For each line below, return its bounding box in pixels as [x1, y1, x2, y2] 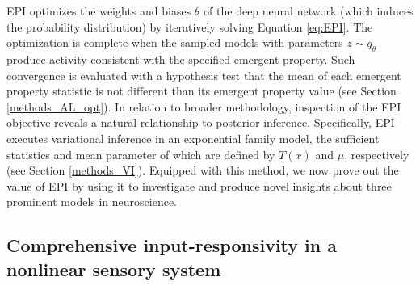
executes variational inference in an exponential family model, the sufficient [6, 129, 380, 146]
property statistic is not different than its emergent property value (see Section [6, 82, 397, 99]
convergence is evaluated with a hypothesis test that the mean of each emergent [6, 66, 401, 83]
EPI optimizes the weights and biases [6, 2, 191, 19]
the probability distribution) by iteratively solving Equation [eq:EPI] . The [6, 18, 373, 35]
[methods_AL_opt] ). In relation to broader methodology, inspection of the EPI [6, 98, 401, 115]
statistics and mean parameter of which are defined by [6, 145, 275, 162]
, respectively [344, 145, 409, 162]
